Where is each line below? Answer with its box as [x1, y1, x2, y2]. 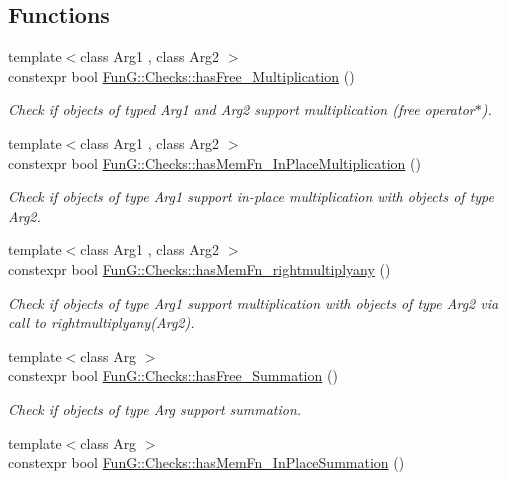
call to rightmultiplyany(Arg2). [8, 312, 195, 333]
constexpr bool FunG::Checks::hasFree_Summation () [8, 365, 338, 386]
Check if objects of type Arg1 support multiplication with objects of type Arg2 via [8, 292, 499, 313]
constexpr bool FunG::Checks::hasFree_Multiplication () [8, 65, 355, 86]
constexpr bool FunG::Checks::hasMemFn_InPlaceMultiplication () [8, 152, 421, 173]
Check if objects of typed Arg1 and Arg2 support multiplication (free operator [8, 99, 475, 120]
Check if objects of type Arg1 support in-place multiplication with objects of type [8, 186, 494, 207]
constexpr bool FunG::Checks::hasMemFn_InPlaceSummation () [8, 452, 405, 473]
